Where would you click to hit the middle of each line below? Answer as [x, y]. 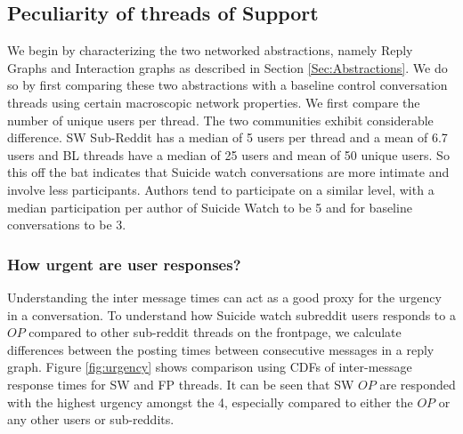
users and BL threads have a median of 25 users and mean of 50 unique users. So [228, 154]
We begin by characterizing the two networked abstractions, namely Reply [210, 50]
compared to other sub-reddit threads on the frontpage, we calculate [215, 332]
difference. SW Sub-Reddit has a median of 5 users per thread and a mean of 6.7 [227, 137]
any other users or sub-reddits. [91, 419]
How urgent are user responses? [124, 264]
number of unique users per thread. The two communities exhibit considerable [220, 120]
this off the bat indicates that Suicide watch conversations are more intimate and [228, 172]
